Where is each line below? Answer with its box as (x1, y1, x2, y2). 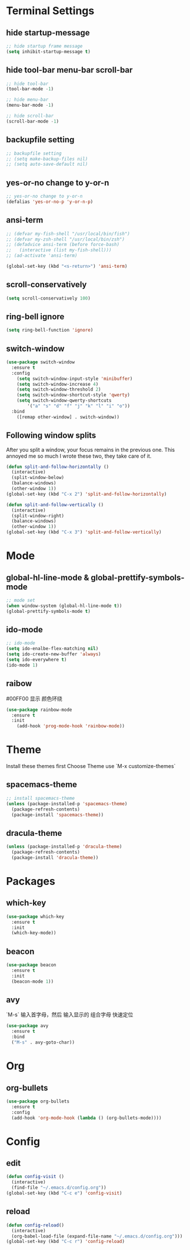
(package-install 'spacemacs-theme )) (11, 812, 104, 818)
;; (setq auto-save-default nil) (6, 161, 88, 168)
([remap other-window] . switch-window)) (16, 414, 119, 420)
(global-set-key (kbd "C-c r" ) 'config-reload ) (6, 1239, 125, 1245)
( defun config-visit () (6, 1174, 65, 1180)
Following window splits (6, 431, 96, 441)
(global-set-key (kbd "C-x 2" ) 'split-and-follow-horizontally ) (6, 491, 167, 497)
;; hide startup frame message (6, 43, 83, 49)
